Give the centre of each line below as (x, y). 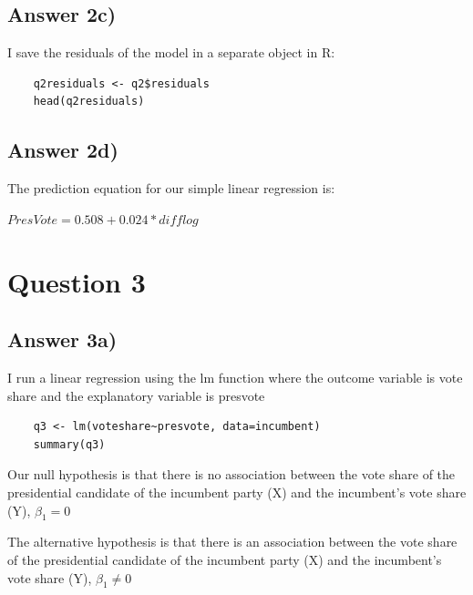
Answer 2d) (63, 150)
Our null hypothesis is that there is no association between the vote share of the (231, 474)
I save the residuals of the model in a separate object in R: (171, 52)
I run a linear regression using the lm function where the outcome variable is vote (235, 377)
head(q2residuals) (89, 102)
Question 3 (77, 281)
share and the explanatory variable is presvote (136, 395)
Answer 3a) (62, 339)
